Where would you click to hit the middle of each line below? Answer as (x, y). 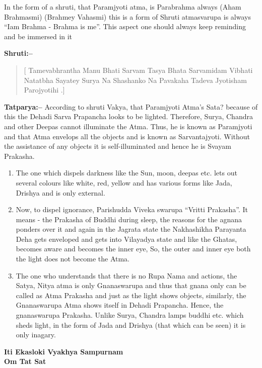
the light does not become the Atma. (73, 259)
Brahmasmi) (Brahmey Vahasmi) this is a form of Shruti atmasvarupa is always (127, 16)
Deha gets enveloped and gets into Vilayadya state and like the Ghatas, (126, 239)
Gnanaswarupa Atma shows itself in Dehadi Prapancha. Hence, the (120, 305)
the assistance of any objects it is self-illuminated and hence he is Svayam (118, 146)
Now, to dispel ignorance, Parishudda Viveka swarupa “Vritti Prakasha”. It (132, 209)
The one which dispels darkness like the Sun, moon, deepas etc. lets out (126, 173)
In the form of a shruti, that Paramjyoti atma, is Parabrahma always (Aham (123, 7)
